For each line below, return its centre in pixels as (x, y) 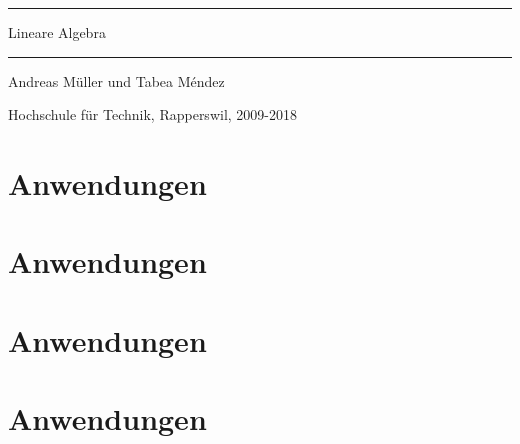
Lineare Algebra (57, 32)
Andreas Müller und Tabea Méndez (116, 80)
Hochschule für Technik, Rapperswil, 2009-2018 (152, 114)
